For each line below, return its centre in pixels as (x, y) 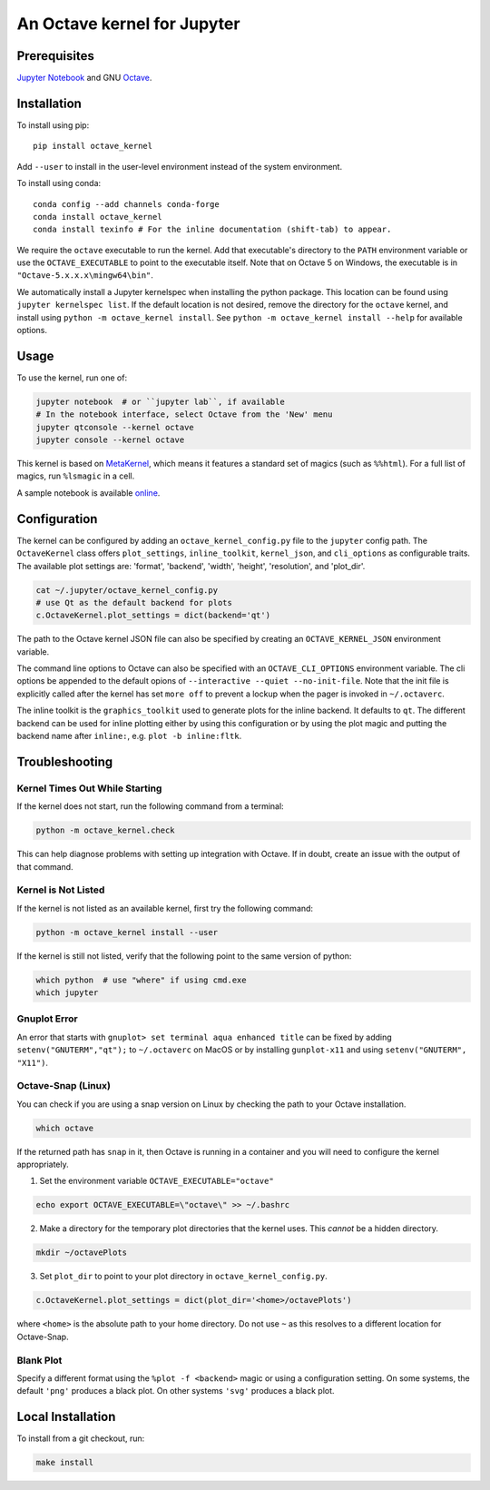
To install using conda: (59, 183)
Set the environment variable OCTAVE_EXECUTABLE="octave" (157, 1181)
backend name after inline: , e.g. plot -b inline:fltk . (129, 736)
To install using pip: (53, 125)
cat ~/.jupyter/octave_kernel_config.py (127, 590)
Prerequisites (55, 56)
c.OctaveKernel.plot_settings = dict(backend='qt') (153, 616)
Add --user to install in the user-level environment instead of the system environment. (180, 166)
